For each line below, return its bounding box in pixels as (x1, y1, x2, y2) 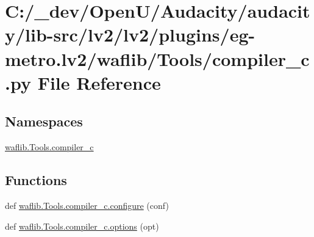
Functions (5, 170, 67, 189)
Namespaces (5, 112, 83, 131)
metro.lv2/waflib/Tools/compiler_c (5, 46, 310, 71)
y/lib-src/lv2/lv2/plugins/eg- (5, 22, 255, 47)
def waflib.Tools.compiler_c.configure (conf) (5, 199, 169, 211)
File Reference (37, 70, 161, 95)
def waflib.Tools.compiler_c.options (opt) (5, 219, 159, 232)
